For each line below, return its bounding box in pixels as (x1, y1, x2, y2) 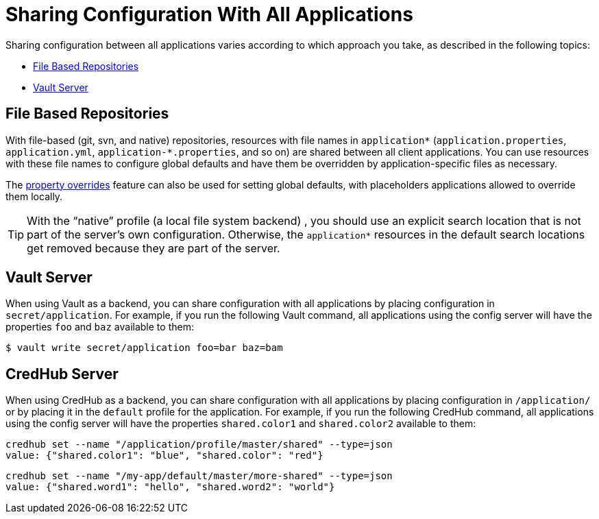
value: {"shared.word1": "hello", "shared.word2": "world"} (5, 481, 335, 493)
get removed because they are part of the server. (27, 241, 280, 255)
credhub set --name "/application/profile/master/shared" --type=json (5, 439, 393, 450)
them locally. (5, 190, 63, 202)
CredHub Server (5, 365, 119, 383)
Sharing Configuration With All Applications (5, 3, 413, 26)
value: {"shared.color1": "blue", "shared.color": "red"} (5, 450, 323, 461)
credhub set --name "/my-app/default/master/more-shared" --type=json (5, 470, 393, 482)
